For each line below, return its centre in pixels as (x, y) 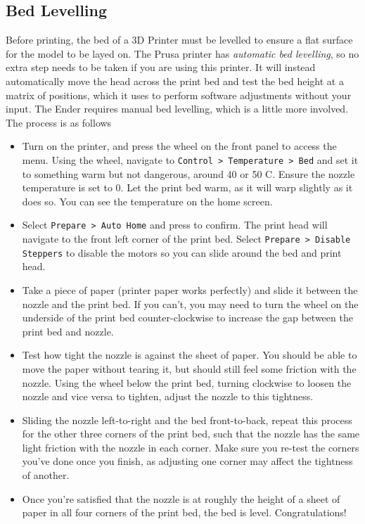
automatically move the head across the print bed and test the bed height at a (175, 81)
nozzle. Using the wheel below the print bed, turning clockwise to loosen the (187, 382)
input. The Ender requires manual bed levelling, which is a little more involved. (177, 109)
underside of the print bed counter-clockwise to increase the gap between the (187, 318)
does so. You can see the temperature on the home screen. (147, 201)
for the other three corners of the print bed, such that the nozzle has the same (191, 434)
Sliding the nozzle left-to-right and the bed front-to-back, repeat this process (187, 420)
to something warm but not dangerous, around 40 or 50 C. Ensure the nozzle (188, 173)
